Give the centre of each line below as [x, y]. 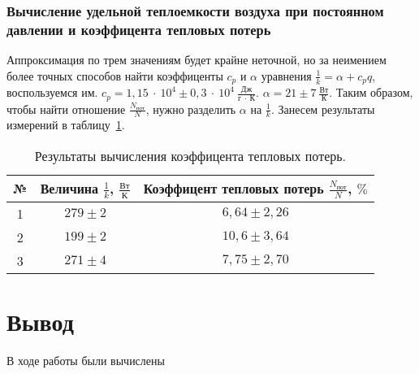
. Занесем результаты [323, 109]
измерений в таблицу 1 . [66, 125]
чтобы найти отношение [66, 109]
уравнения [286, 75]
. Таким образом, [371, 92]
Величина [69, 189]
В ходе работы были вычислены [86, 360]
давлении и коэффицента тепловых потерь [139, 29]
